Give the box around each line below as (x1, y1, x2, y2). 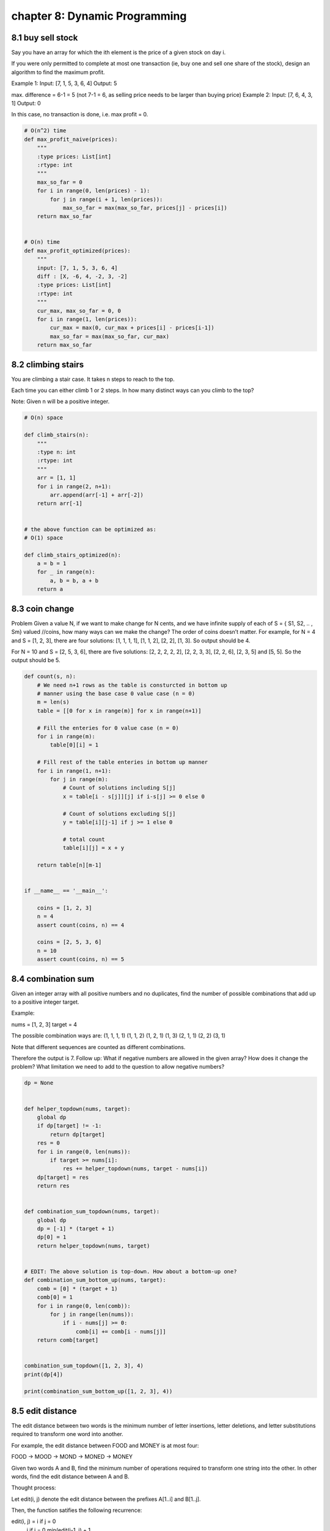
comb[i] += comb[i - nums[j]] (75, 1328, 166, 1335)
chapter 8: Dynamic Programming (11, 9, 187, 23)
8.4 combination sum (11, 974, 95, 984)
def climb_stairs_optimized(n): (24, 551, 122, 559)
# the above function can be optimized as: (24, 525, 157, 533)
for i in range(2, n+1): (37, 483, 112, 490)
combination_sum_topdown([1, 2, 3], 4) (24, 1363, 144, 1369)
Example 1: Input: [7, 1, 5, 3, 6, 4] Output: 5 (11, 80, 117, 87)
